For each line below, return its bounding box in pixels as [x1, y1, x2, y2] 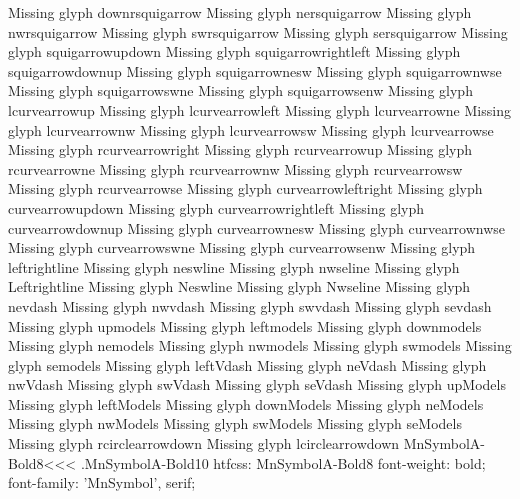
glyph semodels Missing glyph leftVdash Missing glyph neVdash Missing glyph [8, 354, 487, 375]
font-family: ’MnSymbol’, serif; [8, 472, 196, 493]
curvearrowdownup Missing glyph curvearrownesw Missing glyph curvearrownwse [8, 217, 506, 238]
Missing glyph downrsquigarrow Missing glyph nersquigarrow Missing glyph [8, 2, 472, 22]
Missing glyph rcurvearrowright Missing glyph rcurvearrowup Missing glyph [8, 139, 473, 160]
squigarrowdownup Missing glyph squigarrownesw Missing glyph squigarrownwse [8, 60, 502, 81]
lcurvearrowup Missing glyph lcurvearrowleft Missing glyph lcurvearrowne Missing [8, 99, 511, 120]
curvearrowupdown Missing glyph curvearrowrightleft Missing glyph [8, 197, 424, 218]
